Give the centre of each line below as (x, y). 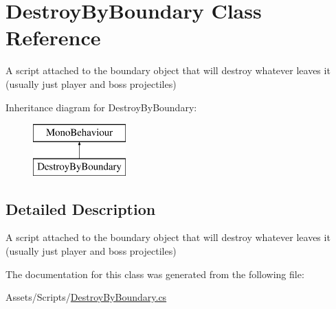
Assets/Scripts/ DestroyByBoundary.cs (86, 297)
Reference (53, 37)
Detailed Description (81, 208)
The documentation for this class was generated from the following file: (155, 274)
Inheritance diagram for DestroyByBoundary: (101, 107)
